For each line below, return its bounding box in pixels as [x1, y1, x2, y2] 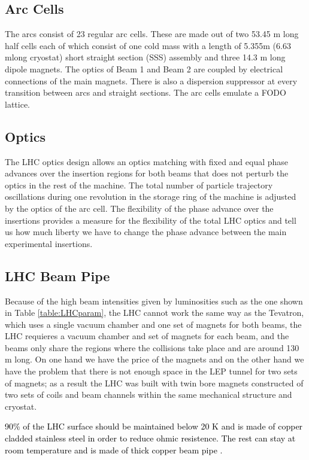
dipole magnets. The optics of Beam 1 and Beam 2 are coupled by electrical [5, 62, 283, 75]
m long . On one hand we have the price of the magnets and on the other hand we [5, 353, 304, 365]
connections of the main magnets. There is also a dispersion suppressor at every [5, 74, 298, 87]
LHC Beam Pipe [5, 266, 110, 285]
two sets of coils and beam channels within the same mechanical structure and [5, 388, 292, 401]
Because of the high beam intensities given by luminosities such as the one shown [5, 294, 303, 307]
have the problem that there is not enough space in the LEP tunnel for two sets [5, 365, 298, 377]
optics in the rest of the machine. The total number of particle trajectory [5, 178, 273, 191]
